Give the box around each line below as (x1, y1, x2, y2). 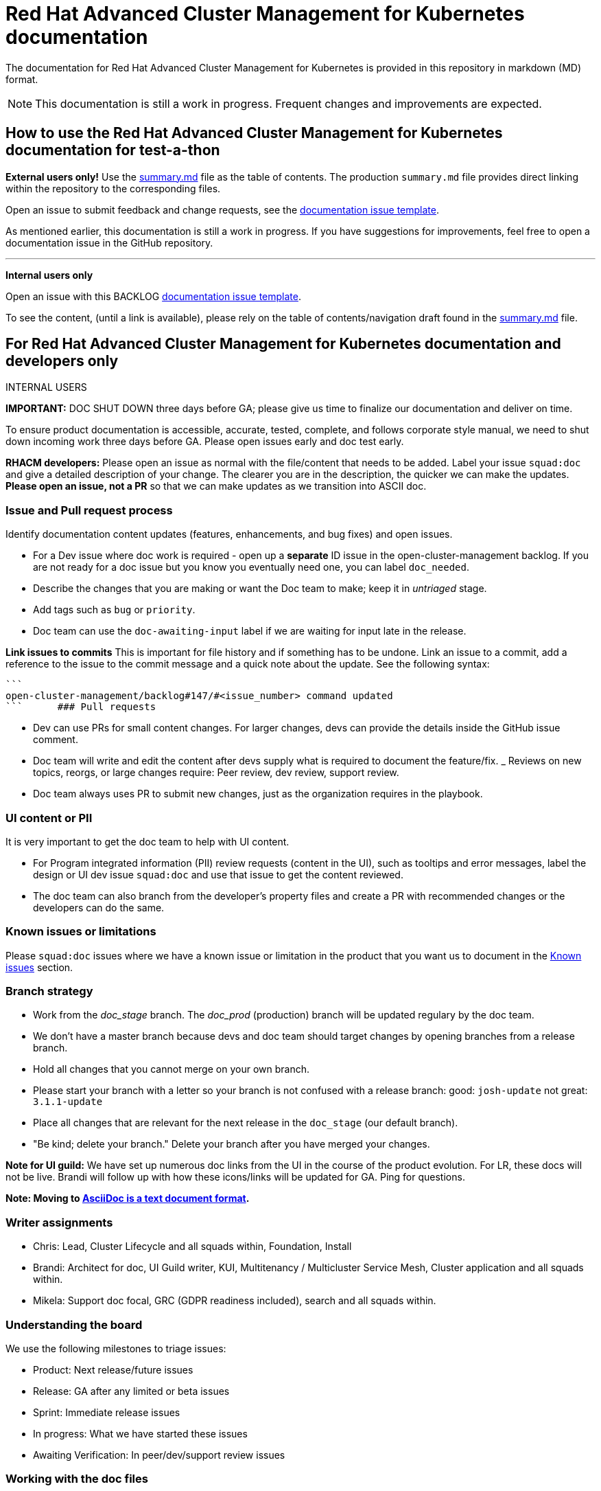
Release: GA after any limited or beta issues (33, 1385, 230, 1397)
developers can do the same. (33, 901, 165, 913)
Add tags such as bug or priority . (33, 604, 196, 616)
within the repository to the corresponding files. (5, 182, 221, 194)
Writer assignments (5, 1215, 113, 1229)
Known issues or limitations (5, 924, 156, 939)
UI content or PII (5, 810, 93, 825)
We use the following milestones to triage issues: (5, 1342, 226, 1354)
